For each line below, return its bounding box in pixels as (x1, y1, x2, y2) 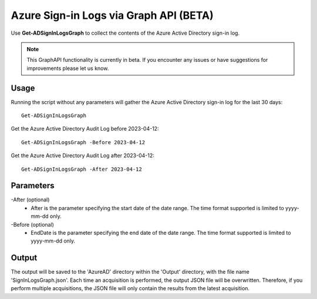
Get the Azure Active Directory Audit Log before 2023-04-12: (11, 125, 159, 132)
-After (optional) (11, 196, 50, 203)
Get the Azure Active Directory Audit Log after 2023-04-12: (11, 152, 155, 159)
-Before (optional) (11, 221, 54, 228)
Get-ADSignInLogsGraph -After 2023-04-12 (21, 165, 142, 172)
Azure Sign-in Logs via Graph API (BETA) (11, 9, 214, 22)
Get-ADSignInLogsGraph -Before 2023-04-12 (21, 139, 146, 145)
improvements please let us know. (26, 65, 109, 72)
